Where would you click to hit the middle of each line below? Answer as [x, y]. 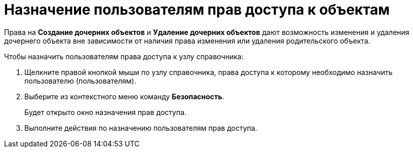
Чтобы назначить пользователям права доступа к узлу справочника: [124, 56]
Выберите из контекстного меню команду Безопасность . [124, 96]
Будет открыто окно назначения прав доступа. [105, 112]
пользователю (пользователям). [80, 81]
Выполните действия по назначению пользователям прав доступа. [141, 128]
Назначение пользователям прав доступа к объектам [197, 10]
